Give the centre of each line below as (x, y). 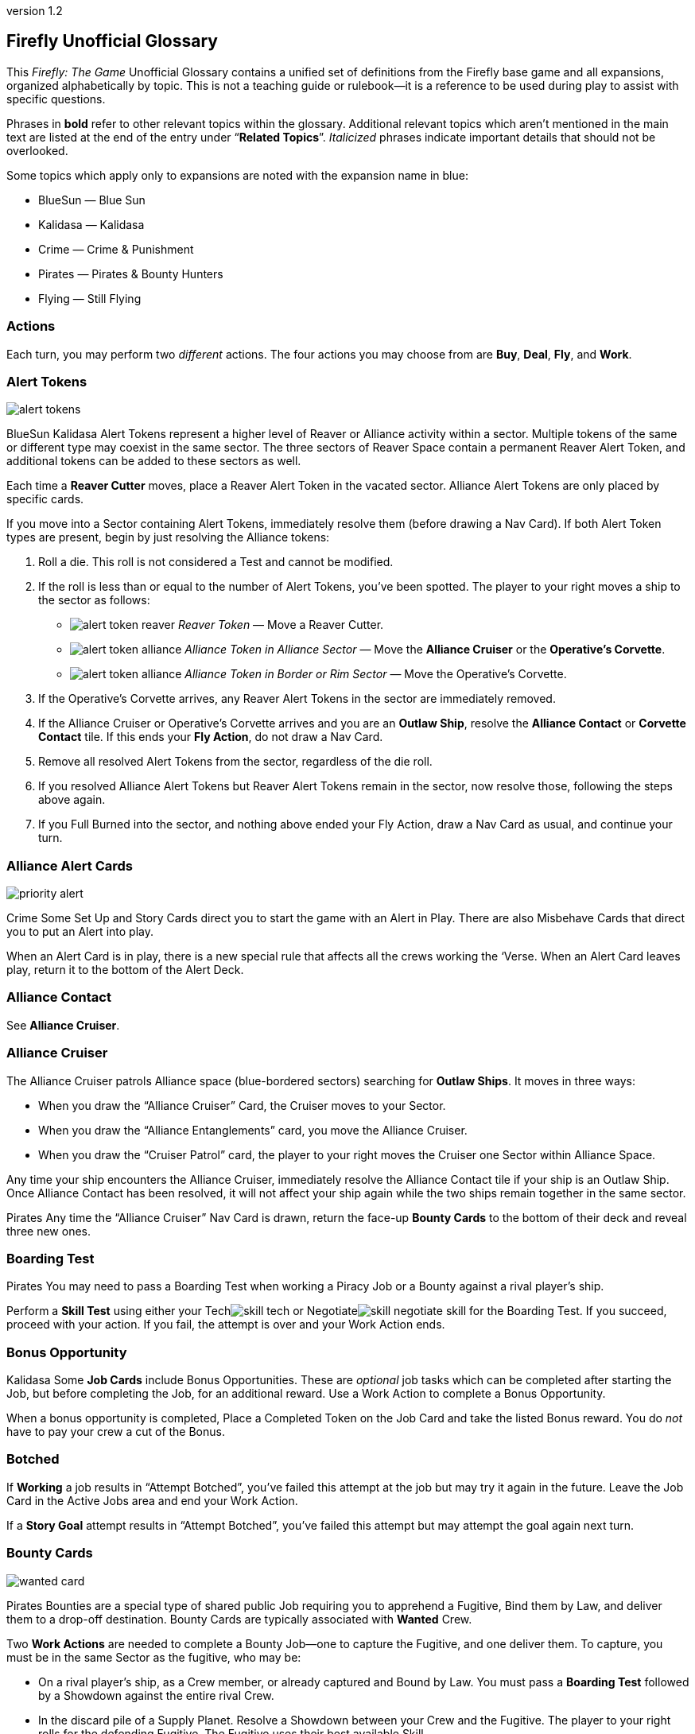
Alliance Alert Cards (70, 865)
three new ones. (49, 1231)
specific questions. (56, 99)
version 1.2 (35, 11)
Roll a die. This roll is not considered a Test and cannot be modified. (216, 562)
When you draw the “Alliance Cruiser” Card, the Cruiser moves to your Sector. (242, 1105)
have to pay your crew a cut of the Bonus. (116, 1432)
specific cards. (45, 499)
